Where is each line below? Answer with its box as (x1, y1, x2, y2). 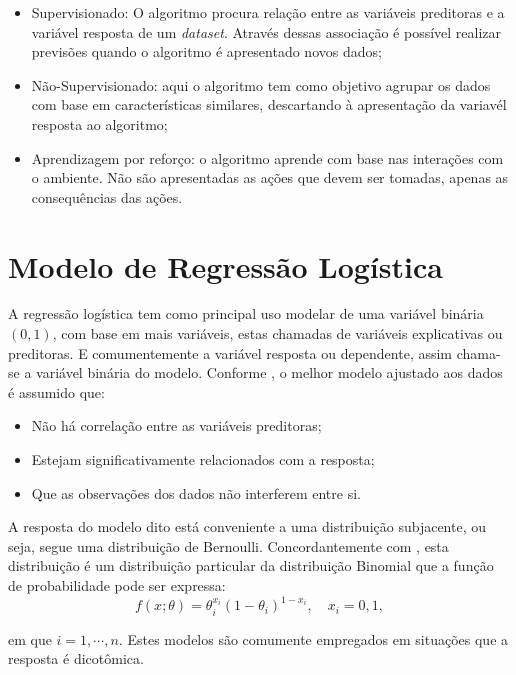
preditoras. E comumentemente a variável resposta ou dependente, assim (8, 342, 453, 363)
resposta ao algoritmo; (31, 113, 168, 134)
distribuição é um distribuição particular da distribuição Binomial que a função (8, 555, 494, 576)
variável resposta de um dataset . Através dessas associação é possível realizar (31, 21, 502, 42)
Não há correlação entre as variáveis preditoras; (31, 415, 322, 436)
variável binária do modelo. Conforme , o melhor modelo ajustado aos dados (36, 362, 503, 383)
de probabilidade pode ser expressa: (8, 575, 226, 595)
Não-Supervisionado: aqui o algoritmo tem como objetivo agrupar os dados (31, 74, 491, 95)
